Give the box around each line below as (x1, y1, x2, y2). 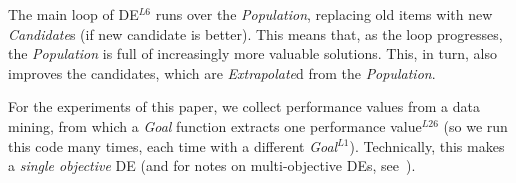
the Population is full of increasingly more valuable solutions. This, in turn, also (8, 43, 497, 64)
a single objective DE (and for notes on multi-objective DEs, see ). (8, 155, 416, 176)
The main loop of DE (8, 4, 139, 24)
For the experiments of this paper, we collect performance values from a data (8, 96, 480, 117)
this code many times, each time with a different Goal (8, 135, 338, 156)
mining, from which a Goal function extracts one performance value (8, 115, 422, 136)
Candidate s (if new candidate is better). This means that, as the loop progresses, (8, 23, 503, 44)
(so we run (443, 115, 508, 136)
